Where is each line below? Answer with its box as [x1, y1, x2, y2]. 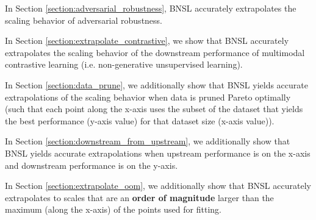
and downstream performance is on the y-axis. [5, 158, 178, 171]
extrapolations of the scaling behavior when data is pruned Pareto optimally [5, 90, 291, 103]
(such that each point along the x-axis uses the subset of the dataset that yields [5, 102, 303, 115]
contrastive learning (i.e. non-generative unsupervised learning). [5, 58, 243, 71]
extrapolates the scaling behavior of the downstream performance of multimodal [5, 46, 305, 59]
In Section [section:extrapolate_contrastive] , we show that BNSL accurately [5, 34, 289, 47]
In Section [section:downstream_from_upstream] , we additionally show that [5, 135, 290, 147]
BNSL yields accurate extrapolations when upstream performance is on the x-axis [5, 146, 311, 159]
